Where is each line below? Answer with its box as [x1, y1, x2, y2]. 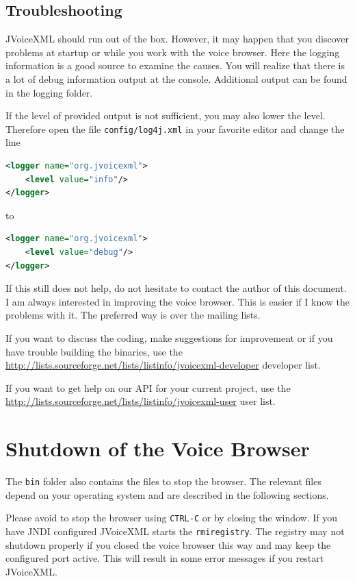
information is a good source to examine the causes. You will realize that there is [5, 58, 345, 73]
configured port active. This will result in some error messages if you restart [5, 551, 324, 565]
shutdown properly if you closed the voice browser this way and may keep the [5, 537, 331, 552]
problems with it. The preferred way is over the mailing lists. [5, 308, 261, 322]
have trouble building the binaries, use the [5, 344, 183, 358]
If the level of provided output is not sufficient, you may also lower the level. [5, 108, 326, 123]
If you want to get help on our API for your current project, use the [5, 380, 291, 395]
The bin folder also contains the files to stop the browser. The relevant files [5, 474, 321, 489]
